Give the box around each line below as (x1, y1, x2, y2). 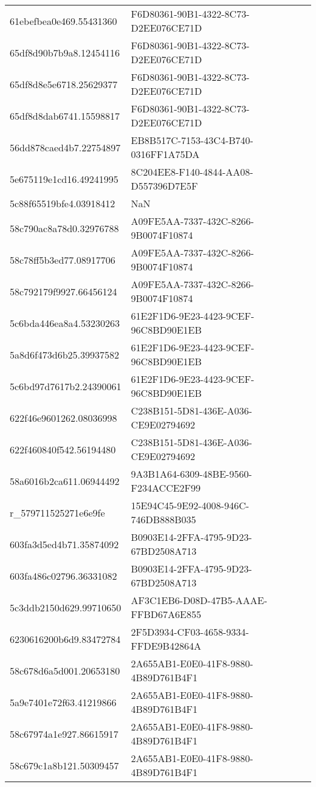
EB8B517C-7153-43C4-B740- (131, 133, 253, 147)
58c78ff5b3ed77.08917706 (10, 252, 115, 267)
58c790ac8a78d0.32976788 (10, 221, 119, 235)
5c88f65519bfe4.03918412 (10, 196, 115, 210)
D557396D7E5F (131, 179, 198, 193)
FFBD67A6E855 (131, 607, 201, 621)
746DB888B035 (131, 512, 196, 526)
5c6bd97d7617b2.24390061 (10, 379, 122, 393)
